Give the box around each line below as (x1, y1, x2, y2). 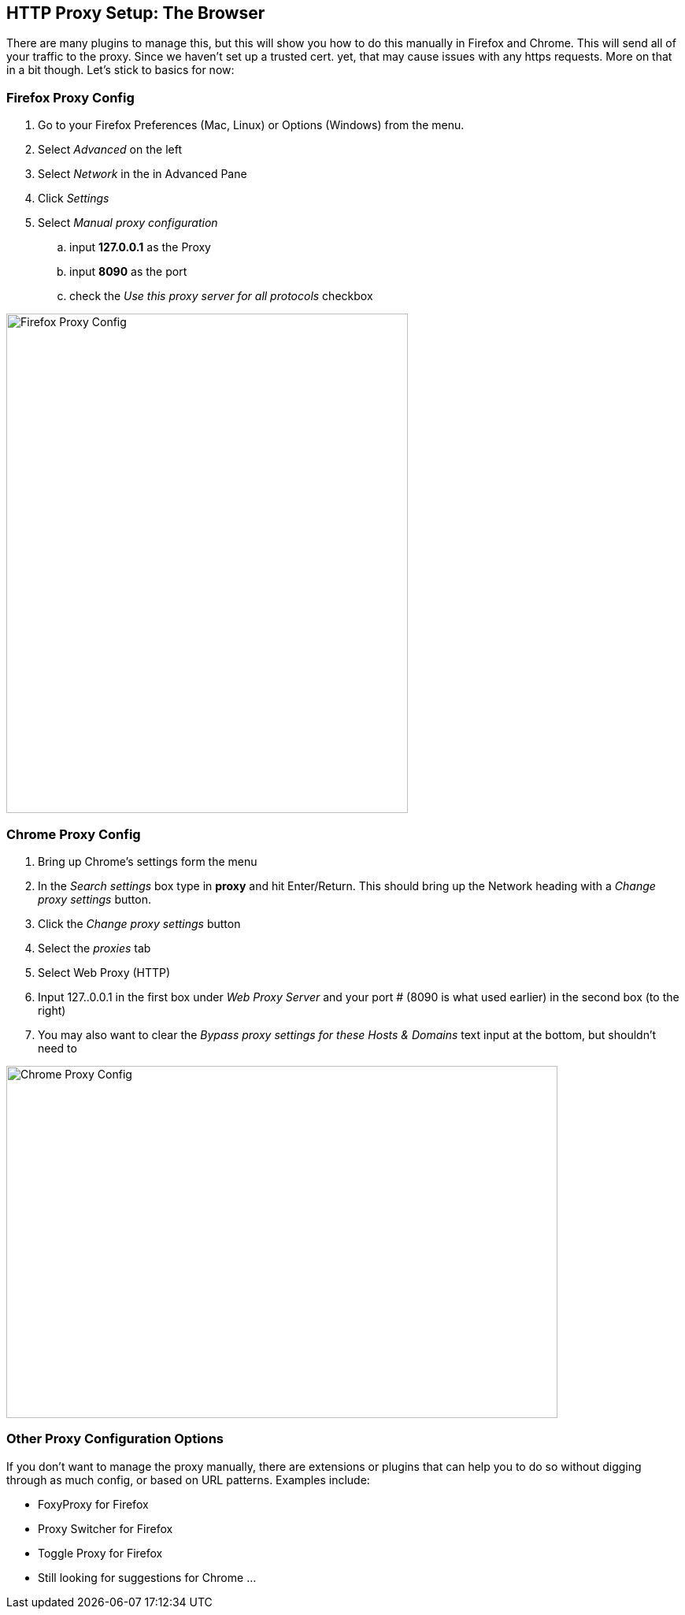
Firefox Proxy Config (6, 89, 135, 106)
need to (38, 1041, 77, 1055)
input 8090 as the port (69, 265, 187, 279)
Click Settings (38, 191, 109, 206)
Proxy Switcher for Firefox (38, 1521, 173, 1535)
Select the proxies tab (38, 941, 151, 955)
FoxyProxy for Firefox (38, 1497, 149, 1511)
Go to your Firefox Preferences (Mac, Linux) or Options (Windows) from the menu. (38, 118, 465, 132)
